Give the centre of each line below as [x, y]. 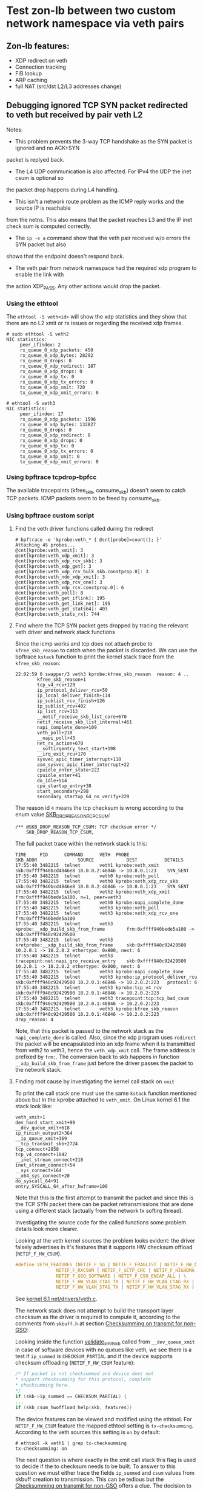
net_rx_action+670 [60, 743]
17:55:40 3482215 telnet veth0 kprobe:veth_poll [87, 876]
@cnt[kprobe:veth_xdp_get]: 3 [53, 567]
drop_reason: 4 [34, 1019]
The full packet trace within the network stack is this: [81, 843]
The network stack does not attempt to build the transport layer [94, 1311]
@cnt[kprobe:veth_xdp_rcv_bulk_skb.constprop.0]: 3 [82, 572]
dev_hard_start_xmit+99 [45, 1122]
